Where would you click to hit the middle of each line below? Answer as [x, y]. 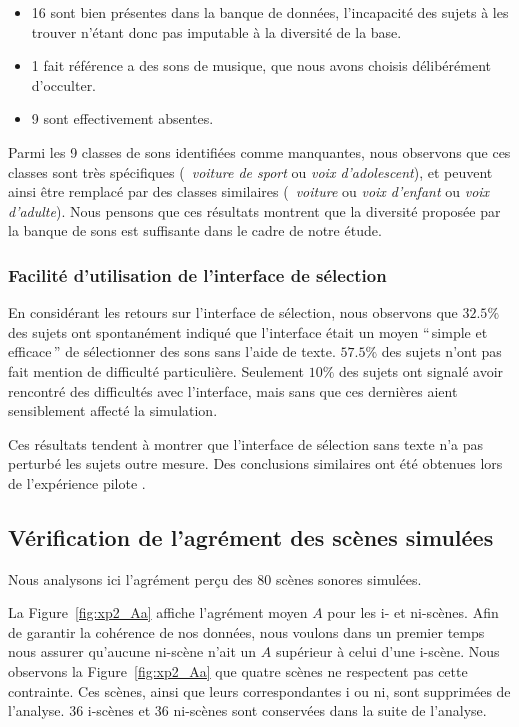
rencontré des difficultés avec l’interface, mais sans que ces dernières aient [233, 390]
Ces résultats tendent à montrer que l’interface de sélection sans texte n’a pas [246, 443]
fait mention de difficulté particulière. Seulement [156, 370]
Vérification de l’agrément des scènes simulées [251, 536]
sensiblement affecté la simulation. [113, 410]
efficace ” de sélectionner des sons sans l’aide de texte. [172, 351]
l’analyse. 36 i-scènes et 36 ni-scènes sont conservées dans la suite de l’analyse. [247, 710]
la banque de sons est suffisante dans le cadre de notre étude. [195, 230]
